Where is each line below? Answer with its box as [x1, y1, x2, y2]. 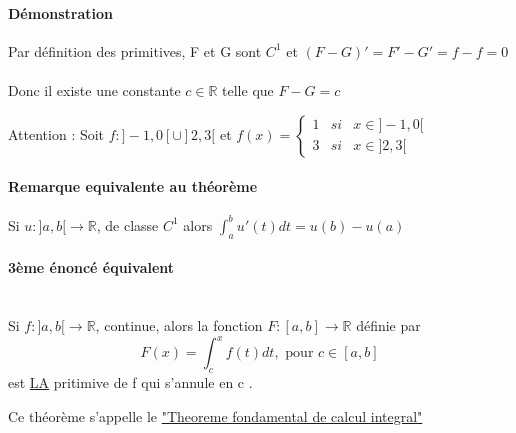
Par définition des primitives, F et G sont [8, 40, 262, 61]
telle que [222, 79, 274, 100]
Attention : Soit [8, 123, 105, 144]
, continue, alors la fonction [95, 315, 263, 336]
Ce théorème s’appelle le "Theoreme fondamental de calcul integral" [8, 405, 423, 426]
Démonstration [8, 2, 113, 23]
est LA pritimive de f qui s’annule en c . [8, 371, 253, 392]
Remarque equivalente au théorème [8, 176, 258, 197]
